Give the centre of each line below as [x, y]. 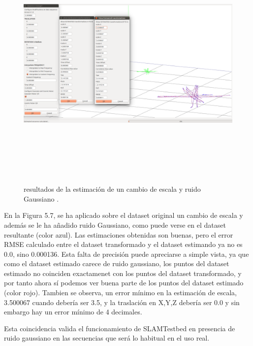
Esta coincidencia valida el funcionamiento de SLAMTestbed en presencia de [120, 328]
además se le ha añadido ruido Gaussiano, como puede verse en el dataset [115, 225]
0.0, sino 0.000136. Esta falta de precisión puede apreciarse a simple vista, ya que [126, 254]
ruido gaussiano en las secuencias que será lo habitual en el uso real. [107, 338]
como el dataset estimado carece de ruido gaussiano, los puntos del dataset [117, 263]
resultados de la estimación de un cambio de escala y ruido [112, 189]
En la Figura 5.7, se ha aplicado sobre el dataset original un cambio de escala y [124, 215]
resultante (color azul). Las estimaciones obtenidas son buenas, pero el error [119, 234]
